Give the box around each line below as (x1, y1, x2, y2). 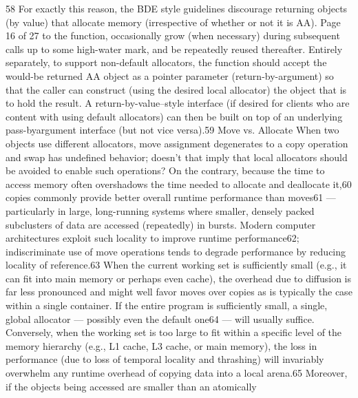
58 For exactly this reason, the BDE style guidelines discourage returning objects (6, 1, 348, 15)
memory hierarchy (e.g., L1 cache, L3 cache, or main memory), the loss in (6, 338, 317, 353)
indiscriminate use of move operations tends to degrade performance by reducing (6, 244, 346, 258)
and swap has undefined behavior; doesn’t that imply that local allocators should (6, 149, 348, 164)
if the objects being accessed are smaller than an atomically (6, 379, 257, 393)
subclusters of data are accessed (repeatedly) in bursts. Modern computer (6, 217, 316, 231)
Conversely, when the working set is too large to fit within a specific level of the (6, 325, 342, 339)
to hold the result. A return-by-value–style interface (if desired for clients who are (6, 96, 350, 110)
